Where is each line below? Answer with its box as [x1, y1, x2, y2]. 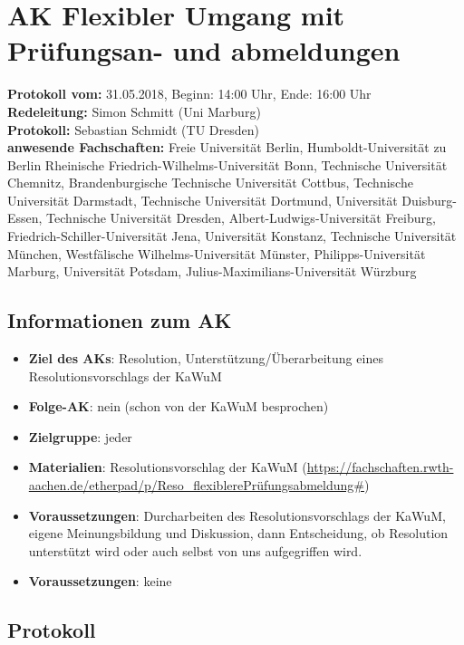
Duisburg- [401, 190, 457, 209]
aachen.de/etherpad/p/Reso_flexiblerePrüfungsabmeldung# [28, 476, 364, 495]
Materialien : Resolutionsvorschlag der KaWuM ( [28, 457, 307, 477]
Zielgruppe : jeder [28, 427, 132, 446]
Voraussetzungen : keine [28, 572, 172, 591]
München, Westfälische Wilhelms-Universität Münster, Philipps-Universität [7, 244, 426, 263]
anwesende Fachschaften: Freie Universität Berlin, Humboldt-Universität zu [7, 138, 447, 157]
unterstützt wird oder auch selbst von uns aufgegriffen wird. [28, 541, 362, 560]
